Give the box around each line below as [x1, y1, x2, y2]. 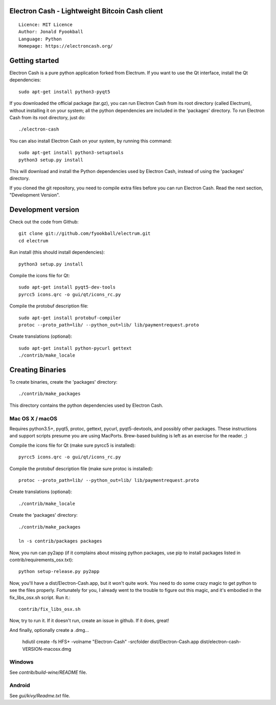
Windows [9, 658, 34, 666]
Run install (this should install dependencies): [9, 249, 105, 255]
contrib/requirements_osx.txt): [9, 557, 74, 563]
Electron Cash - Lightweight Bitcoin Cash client [9, 7, 163, 15]
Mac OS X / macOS [9, 415, 57, 422]
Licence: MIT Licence [18, 22, 73, 28]
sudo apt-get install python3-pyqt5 [18, 89, 110, 95]
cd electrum [18, 238, 49, 244]
